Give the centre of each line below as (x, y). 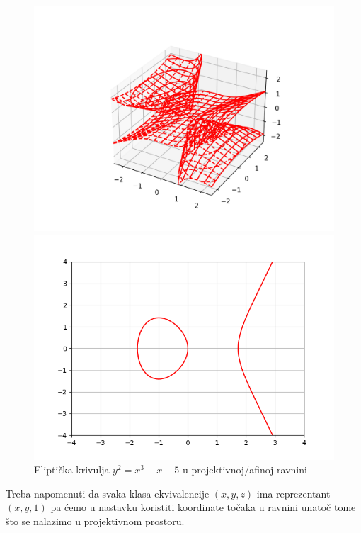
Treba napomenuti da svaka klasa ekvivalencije (108, 493)
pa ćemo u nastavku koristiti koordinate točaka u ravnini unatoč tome (203, 507)
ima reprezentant (293, 493)
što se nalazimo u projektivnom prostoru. (95, 521)
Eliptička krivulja (72, 470)
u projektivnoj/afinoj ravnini (245, 470)
